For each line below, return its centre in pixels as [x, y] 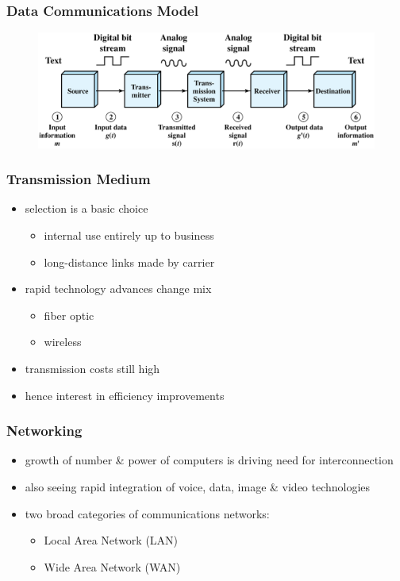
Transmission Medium [79, 179]
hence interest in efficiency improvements [125, 395]
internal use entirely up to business [129, 235]
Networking [44, 431]
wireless [63, 342]
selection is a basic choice [87, 208]
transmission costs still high [92, 368]
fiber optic [69, 315]
